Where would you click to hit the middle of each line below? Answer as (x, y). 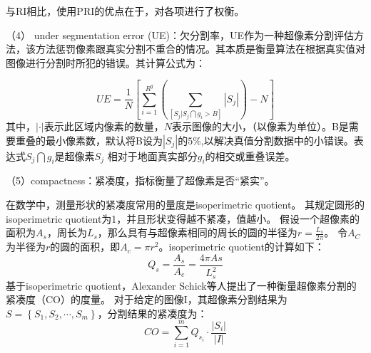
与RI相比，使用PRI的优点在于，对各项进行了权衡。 (125, 11)
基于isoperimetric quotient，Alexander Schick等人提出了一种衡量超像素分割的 (181, 285)
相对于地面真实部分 (152, 156)
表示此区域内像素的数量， (104, 126)
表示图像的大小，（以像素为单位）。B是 (260, 126)
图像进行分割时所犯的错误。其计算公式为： (106, 62)
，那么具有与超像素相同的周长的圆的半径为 (197, 232)
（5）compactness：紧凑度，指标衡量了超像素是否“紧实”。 (140, 180)
